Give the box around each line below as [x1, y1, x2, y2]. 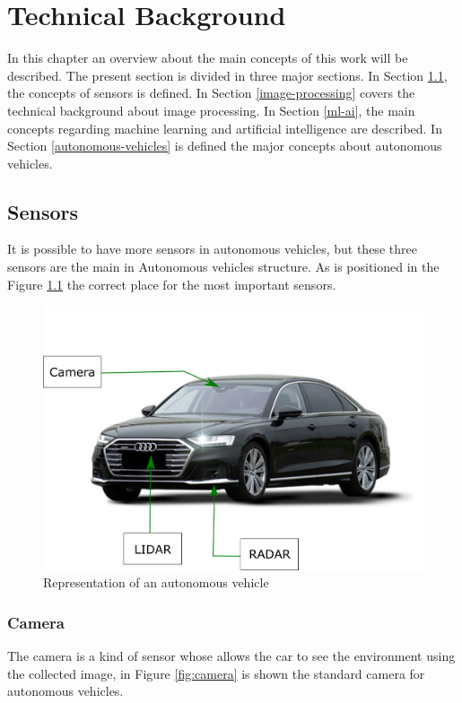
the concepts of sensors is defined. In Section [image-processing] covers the [7, 83, 415, 102]
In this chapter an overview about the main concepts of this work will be [7, 48, 408, 67]
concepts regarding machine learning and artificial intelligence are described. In [7, 118, 442, 137]
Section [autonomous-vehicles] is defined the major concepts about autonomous [7, 136, 442, 155]
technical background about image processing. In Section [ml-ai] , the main [7, 100, 415, 119]
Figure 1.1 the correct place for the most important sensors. [7, 274, 336, 293]
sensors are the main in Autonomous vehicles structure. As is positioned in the [7, 257, 440, 276]
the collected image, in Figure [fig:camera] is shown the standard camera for [7, 664, 425, 682]
